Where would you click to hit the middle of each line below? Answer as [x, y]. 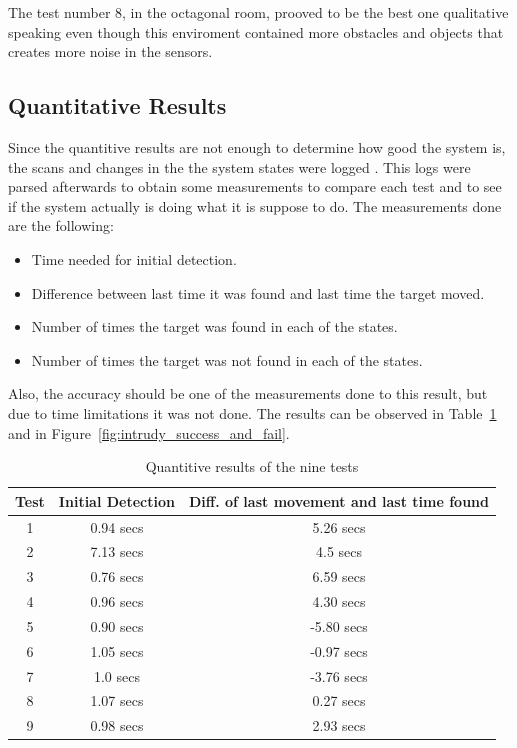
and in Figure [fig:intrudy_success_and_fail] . [149, 432]
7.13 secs [117, 551]
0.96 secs [117, 601]
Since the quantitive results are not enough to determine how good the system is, [257, 146]
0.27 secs [339, 700]
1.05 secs [117, 650]
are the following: [61, 225]
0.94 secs [117, 526]
